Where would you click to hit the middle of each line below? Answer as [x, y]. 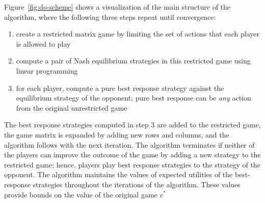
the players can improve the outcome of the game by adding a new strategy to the [132, 155]
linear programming [47, 70]
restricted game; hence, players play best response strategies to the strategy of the [132, 164]
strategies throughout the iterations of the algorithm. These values [137, 184]
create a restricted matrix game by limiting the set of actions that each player [138, 34]
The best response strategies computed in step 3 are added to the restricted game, [132, 125]
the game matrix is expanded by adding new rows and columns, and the [117, 134]
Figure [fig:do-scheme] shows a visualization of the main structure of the [117, 7]
